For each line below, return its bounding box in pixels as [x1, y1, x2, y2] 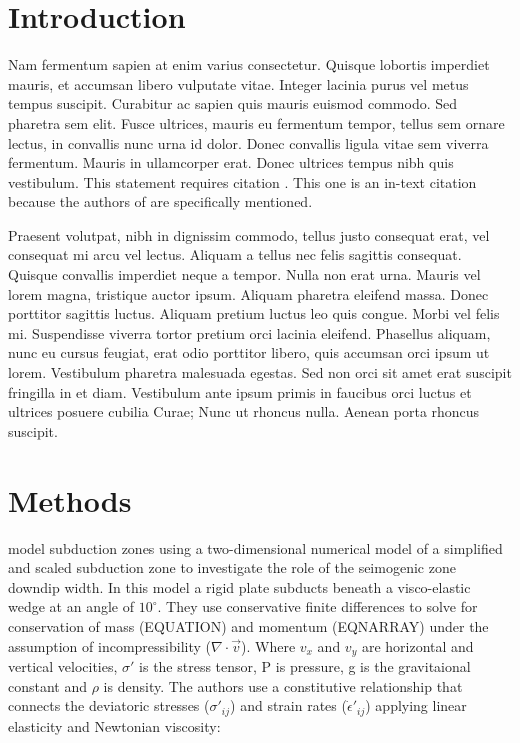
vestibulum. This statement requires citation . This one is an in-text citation [8, 171, 477, 192]
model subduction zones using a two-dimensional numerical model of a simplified [8, 537, 503, 558]
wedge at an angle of [8, 596, 134, 617]
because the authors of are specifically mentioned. [8, 191, 313, 212]
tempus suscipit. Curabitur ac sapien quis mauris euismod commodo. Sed [8, 93, 458, 114]
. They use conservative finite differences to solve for [157, 596, 478, 617]
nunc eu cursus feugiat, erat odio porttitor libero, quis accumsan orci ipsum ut [8, 342, 490, 363]
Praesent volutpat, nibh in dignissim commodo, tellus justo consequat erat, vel [8, 224, 490, 245]
